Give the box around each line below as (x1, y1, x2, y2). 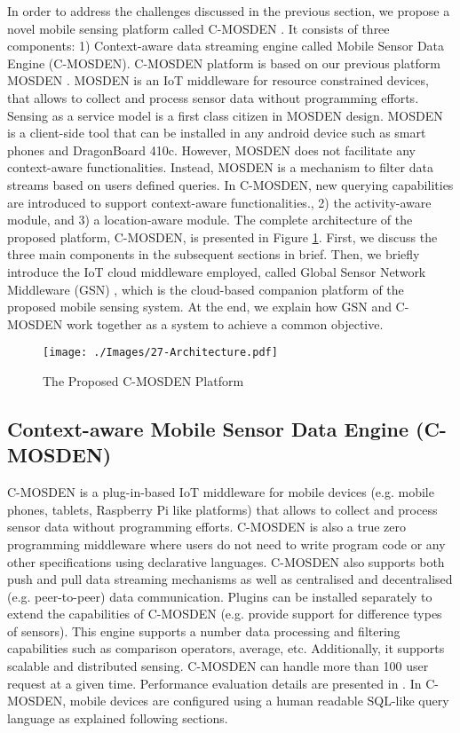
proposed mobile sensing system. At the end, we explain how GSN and (7, 297, 392, 316)
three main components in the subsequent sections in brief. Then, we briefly (7, 245, 420, 264)
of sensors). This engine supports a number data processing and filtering (7, 621, 401, 640)
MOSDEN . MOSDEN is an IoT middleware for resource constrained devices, (7, 71, 429, 90)
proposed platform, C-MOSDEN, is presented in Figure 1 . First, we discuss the (7, 227, 438, 246)
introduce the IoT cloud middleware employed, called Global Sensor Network (7, 262, 426, 280)
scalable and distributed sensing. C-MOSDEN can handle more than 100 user (7, 657, 429, 675)
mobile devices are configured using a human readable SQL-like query (69, 691, 449, 710)
